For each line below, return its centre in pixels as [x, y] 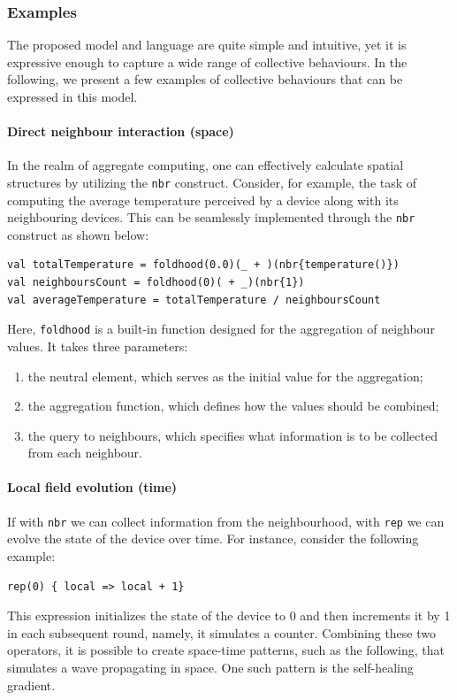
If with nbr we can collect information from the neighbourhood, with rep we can [226, 521]
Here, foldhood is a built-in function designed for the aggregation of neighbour [221, 329]
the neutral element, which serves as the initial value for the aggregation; [225, 376]
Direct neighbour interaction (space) [121, 131]
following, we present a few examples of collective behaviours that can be [205, 79]
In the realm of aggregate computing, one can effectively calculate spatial [206, 165]
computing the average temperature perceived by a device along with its [203, 200]
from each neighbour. [85, 453]
